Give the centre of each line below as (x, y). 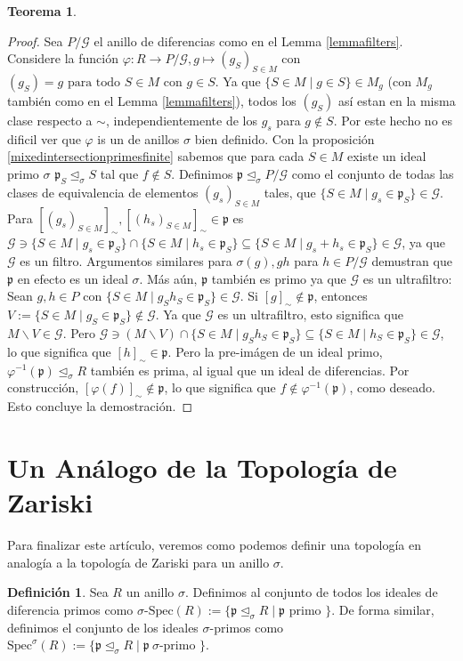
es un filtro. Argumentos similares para (126, 261)
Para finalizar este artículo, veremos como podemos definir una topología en (214, 545)
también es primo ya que (279, 278)
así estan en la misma (397, 100)
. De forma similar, (383, 609)
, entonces (341, 296)
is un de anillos (138, 138)
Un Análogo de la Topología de (202, 467)
